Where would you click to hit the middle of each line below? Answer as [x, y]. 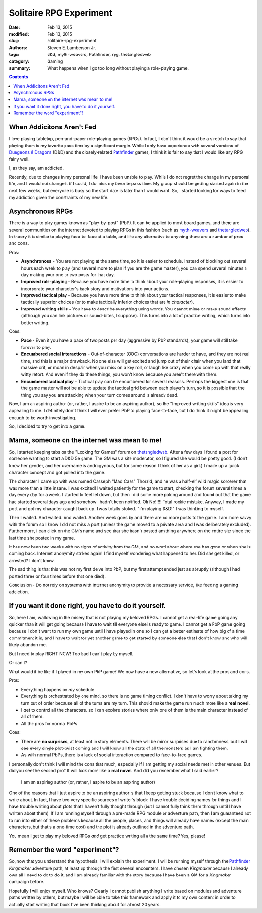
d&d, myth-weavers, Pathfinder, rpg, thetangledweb [99, 55]
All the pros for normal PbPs [49, 723]
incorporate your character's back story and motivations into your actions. [95, 288]
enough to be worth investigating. [43, 417]
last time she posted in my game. [42, 538]
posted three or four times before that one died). [57, 576]
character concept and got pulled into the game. [57, 473]
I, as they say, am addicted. [36, 168]
